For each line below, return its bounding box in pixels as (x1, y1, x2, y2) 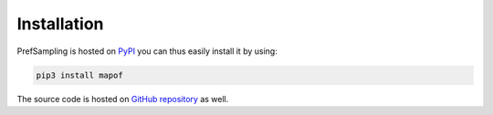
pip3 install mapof (36, 69, 123, 80)
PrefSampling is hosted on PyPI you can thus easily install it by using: (16, 46, 278, 57)
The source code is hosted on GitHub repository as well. (16, 93, 229, 104)
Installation (16, 14, 104, 34)
